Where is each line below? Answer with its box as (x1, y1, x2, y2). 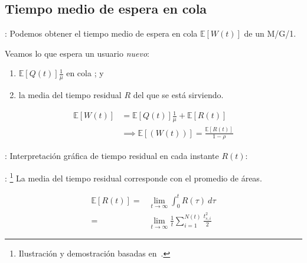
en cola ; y (66, 67, 104, 79)
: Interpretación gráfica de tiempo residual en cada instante (5, 150, 219, 162)
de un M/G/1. (244, 27, 296, 40)
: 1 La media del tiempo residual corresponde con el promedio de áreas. (5, 170, 262, 184)
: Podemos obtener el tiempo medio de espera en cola (5, 27, 198, 40)
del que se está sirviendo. (133, 89, 224, 101)
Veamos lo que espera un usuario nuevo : (5, 47, 149, 59)
